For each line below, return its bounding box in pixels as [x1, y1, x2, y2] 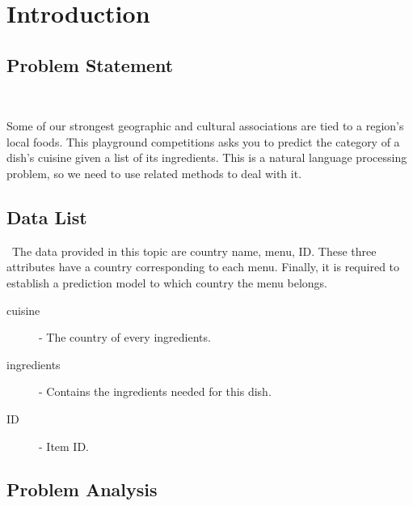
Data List [6, 204, 87, 229]
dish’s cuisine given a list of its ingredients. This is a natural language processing [6, 149, 407, 166]
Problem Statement [6, 52, 174, 77]
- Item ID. [39, 437, 90, 454]
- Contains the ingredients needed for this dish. [39, 383, 272, 400]
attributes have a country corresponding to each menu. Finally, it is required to [6, 258, 400, 275]
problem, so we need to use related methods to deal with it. [6, 164, 302, 181]
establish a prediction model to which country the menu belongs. [6, 274, 327, 291]
